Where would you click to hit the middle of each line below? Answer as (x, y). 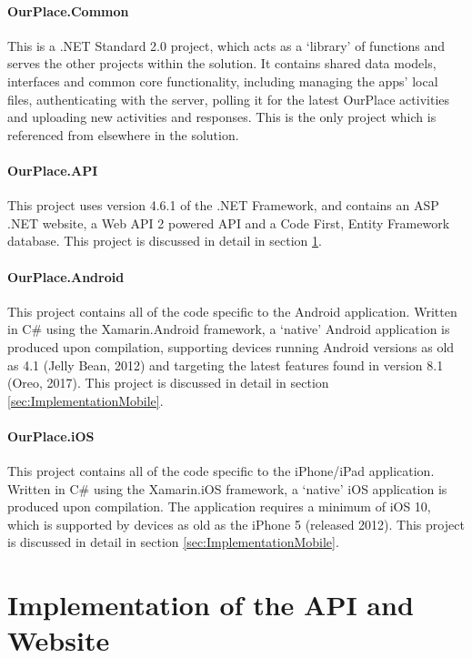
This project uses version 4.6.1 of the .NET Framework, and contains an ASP (223, 205)
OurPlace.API (53, 170)
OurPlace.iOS (51, 435)
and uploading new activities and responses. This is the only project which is (222, 117)
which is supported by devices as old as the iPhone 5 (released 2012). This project (236, 524)
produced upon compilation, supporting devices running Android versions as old (231, 346)
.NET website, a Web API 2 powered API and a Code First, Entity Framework (229, 223)
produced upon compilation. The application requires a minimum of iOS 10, (219, 506)
